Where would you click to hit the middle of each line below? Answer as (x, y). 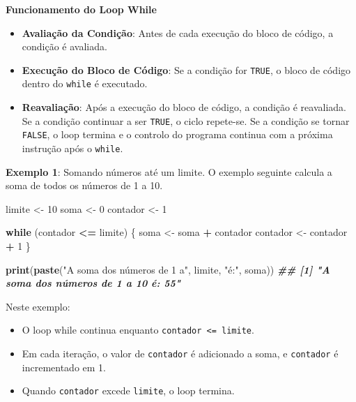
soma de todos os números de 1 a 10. (84, 185)
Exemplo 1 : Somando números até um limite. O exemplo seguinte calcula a (169, 171)
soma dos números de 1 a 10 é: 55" (93, 283)
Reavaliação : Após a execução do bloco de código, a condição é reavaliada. (184, 107)
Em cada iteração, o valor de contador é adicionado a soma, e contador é (180, 353)
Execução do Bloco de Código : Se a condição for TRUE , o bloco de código (186, 69)
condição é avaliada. (64, 46)
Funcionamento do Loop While (81, 9)
